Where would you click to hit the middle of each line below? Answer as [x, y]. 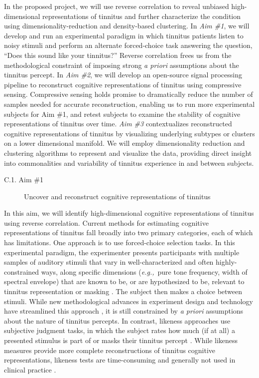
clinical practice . [30, 369]
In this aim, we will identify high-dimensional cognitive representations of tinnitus [129, 213]
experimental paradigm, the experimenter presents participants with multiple [122, 252]
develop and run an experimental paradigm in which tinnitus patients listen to [124, 35]
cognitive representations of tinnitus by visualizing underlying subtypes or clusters [129, 133]
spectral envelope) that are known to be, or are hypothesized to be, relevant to [124, 281]
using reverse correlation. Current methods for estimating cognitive [106, 222]
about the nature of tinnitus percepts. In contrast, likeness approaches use [117, 320]
